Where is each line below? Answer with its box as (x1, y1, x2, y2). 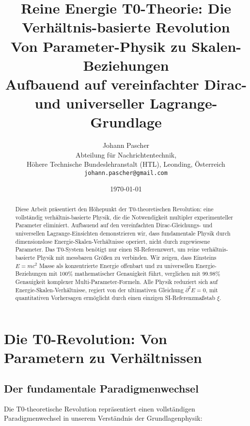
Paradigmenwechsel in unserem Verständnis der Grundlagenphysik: (4, 413, 203, 423)
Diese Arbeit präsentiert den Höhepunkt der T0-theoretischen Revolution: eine (15, 205, 214, 213)
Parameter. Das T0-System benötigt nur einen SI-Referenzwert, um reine (15, 245, 200, 253)
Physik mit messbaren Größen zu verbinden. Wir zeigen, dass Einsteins (37, 253, 217, 262)
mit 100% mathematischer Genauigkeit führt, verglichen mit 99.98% (48, 269, 220, 278)
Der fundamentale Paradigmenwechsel (4, 380, 199, 395)
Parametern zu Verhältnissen (4, 347, 202, 367)
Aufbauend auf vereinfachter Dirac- (5, 74, 247, 94)
